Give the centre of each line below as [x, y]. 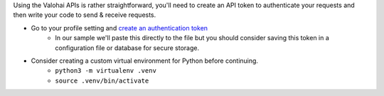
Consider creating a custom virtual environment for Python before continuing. [145, 61]
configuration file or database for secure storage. [127, 48]
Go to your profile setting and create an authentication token [119, 28]
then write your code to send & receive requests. [85, 15]
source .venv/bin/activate [102, 80]
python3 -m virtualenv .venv [106, 71]
